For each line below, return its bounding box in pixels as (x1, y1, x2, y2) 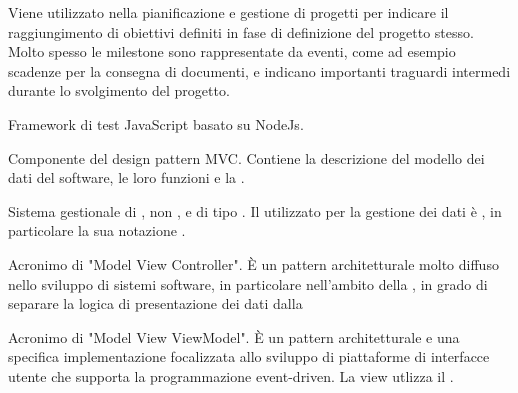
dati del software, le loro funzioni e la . (8, 167, 245, 188)
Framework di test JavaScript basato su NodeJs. (8, 113, 304, 134)
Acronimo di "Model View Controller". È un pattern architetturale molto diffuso (8, 253, 499, 274)
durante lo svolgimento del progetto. (8, 80, 230, 101)
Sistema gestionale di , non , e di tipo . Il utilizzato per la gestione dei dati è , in (8, 200, 502, 221)
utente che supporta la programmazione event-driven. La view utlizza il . (8, 365, 454, 386)
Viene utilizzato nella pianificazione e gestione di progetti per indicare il (8, 2, 449, 22)
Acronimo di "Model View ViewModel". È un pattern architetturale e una (8, 326, 460, 347)
